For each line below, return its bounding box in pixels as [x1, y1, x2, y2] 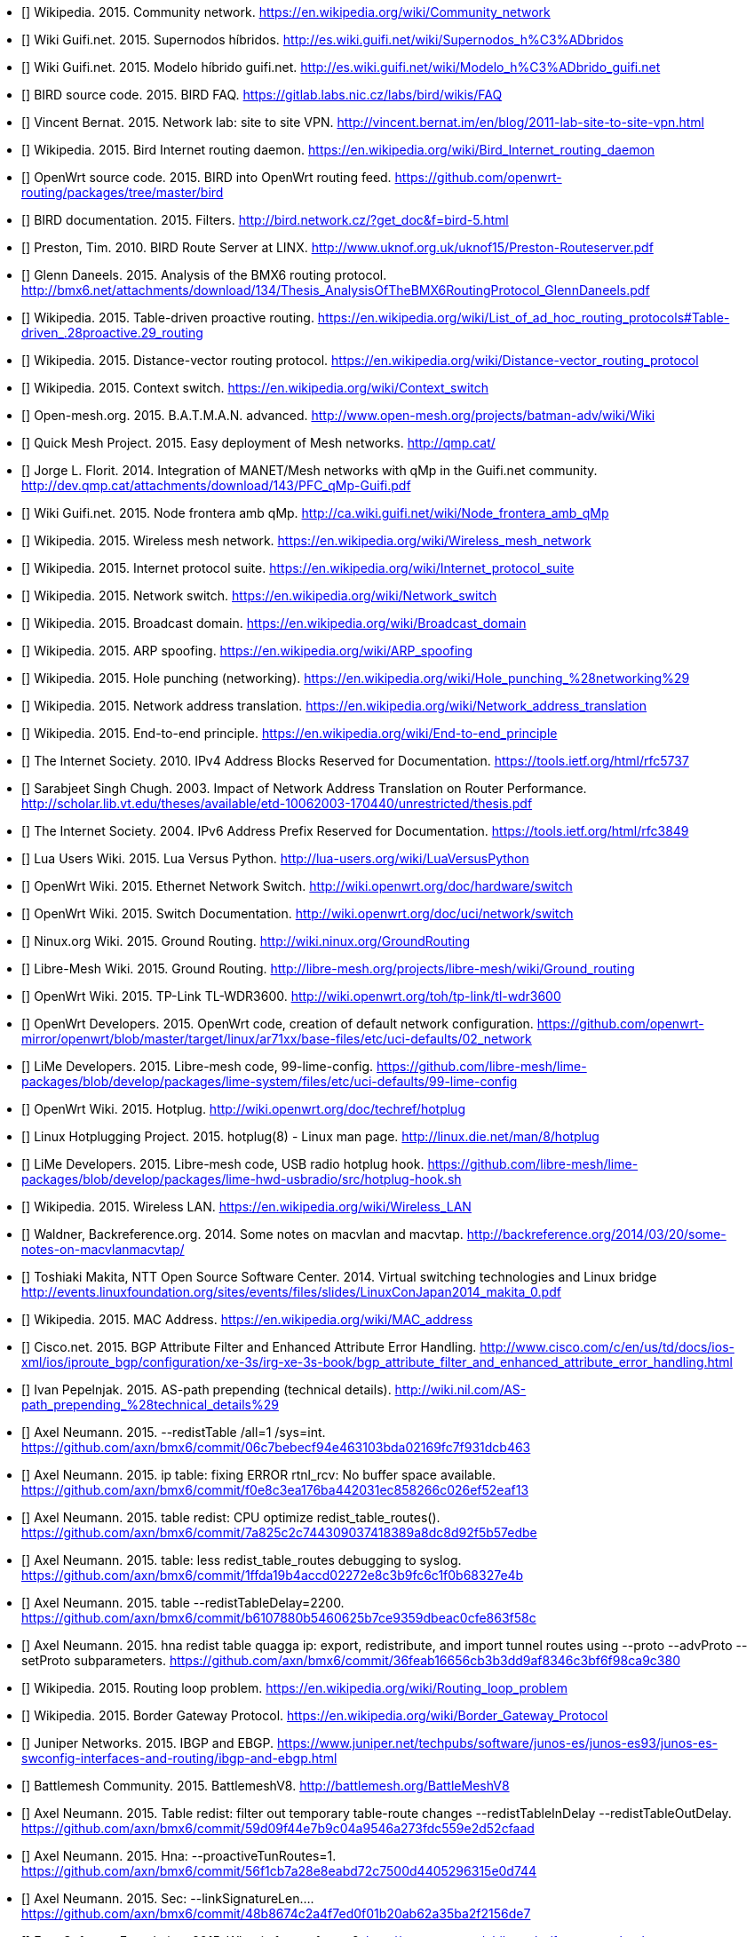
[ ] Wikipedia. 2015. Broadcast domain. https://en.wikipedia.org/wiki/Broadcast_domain [21, 615, 527, 631]
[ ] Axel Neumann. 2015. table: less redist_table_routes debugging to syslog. [21, 1552, 462, 1568]
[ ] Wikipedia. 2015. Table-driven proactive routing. [21, 310, 314, 325]
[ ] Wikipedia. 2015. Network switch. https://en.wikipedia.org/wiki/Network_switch [21, 588, 497, 603]
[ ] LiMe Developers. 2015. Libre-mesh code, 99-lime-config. [21, 1059, 374, 1074]
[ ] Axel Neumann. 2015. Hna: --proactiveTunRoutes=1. [21, 1848, 337, 1863]
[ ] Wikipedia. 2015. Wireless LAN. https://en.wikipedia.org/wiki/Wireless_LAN [21, 1199, 472, 1214]
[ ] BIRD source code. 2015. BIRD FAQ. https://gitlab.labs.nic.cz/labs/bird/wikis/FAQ [21, 87, 503, 102]
